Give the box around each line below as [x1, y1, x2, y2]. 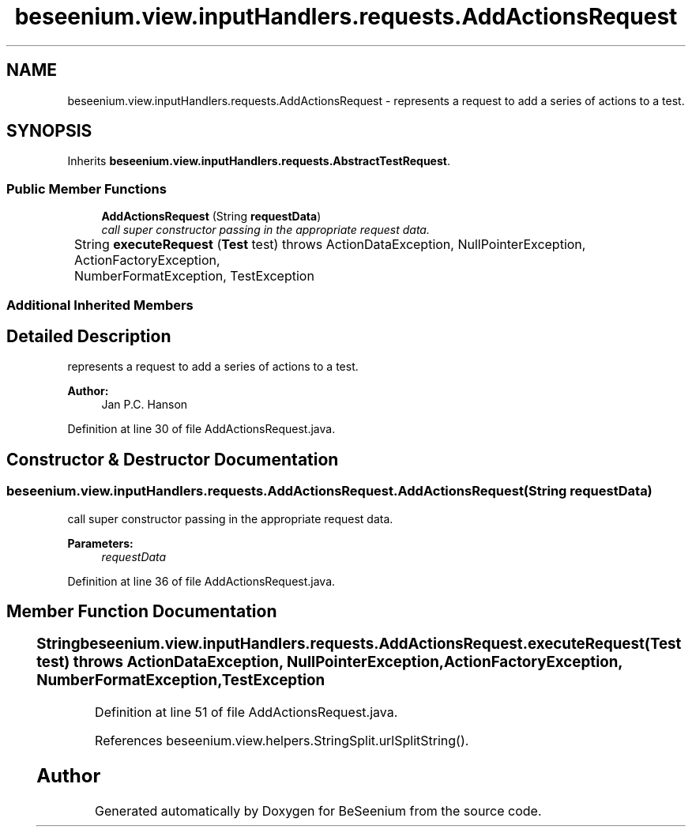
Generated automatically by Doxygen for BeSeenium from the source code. [95, 803, 542, 819]
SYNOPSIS [6, 121, 92, 141]
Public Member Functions [6, 180, 167, 197]
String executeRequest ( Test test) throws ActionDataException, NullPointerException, [73, 236, 586, 253]
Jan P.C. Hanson [101, 398, 188, 412]
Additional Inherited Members [6, 296, 194, 313]
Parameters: [67, 536, 134, 550]
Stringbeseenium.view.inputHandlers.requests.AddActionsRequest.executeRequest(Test [36, 635, 682, 654]
